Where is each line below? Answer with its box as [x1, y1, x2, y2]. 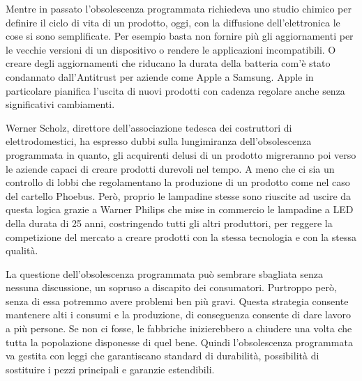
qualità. [6, 243, 38, 258]
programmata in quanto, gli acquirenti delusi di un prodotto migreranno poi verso [6, 147, 356, 162]
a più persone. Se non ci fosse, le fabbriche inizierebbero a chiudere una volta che [6, 321, 352, 336]
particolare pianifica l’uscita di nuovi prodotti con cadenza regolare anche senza [6, 83, 345, 98]
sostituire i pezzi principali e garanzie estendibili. [6, 361, 215, 376]
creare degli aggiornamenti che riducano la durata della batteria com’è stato [6, 56, 331, 70]
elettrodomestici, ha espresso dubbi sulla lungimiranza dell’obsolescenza [6, 134, 312, 148]
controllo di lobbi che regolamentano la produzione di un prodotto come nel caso [6, 175, 350, 189]
